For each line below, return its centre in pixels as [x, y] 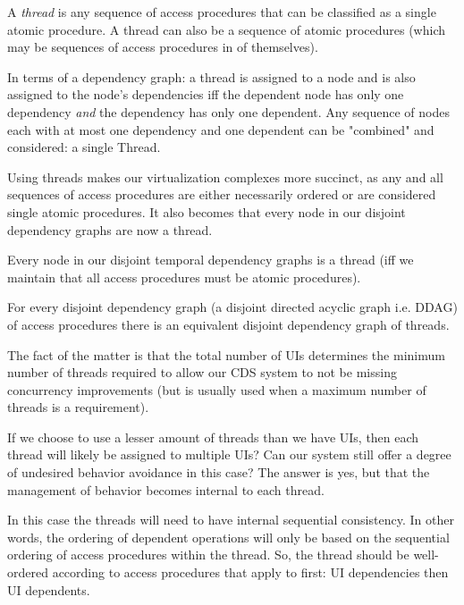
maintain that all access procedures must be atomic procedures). [184, 277]
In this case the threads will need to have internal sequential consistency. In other [231, 520]
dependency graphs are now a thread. [110, 229]
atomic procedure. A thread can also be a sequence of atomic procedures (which [226, 29]
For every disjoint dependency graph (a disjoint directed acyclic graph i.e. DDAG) [232, 307]
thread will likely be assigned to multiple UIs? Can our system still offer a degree [229, 454]
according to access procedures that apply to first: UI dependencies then [250, 572]
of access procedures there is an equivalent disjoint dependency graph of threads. [228, 324]
